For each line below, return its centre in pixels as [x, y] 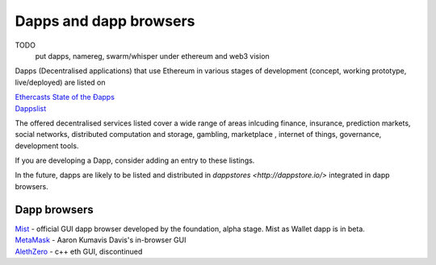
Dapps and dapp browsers [105, 21]
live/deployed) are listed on [60, 82]
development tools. [47, 146]
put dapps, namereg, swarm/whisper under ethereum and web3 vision [152, 56]
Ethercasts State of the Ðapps [65, 97]
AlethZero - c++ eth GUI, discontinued [79, 251]
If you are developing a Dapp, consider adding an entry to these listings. [135, 160]
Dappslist [31, 108]
